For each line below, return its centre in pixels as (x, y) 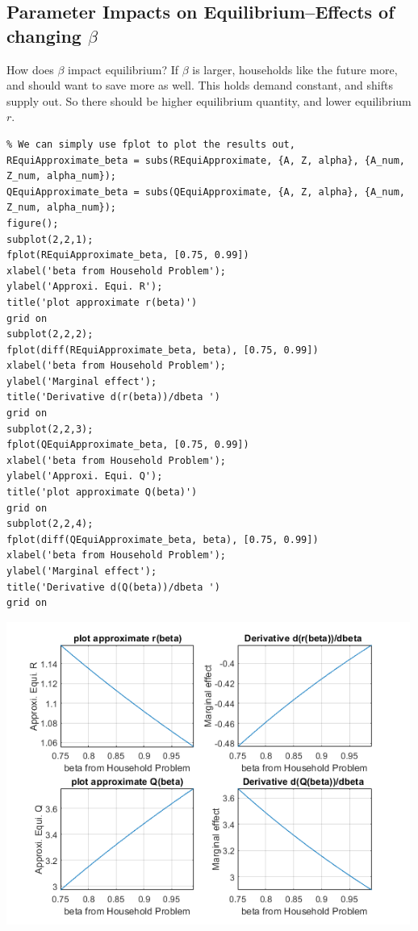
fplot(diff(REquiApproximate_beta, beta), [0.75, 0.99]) (163, 350)
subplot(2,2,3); (50, 429)
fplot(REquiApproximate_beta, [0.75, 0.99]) (128, 255)
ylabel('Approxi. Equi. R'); (85, 287)
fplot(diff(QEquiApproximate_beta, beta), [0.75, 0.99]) (163, 539)
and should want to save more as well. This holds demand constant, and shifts (200, 85)
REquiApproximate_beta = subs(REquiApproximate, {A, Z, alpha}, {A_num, (206, 160)
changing (44, 35)
